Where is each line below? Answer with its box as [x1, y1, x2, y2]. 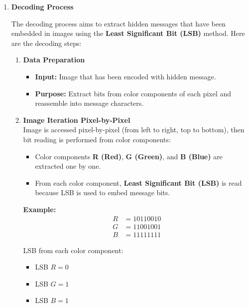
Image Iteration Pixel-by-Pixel [23, 114, 130, 125]
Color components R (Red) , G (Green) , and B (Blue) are [35, 151, 223, 161]
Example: [23, 204, 56, 214]
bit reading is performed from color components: [23, 134, 171, 144]
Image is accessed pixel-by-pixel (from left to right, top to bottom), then [23, 124, 245, 135]
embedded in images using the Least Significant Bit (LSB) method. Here [11, 28, 245, 38]
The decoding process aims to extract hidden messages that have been [11, 18, 226, 28]
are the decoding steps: [11, 37, 82, 48]
